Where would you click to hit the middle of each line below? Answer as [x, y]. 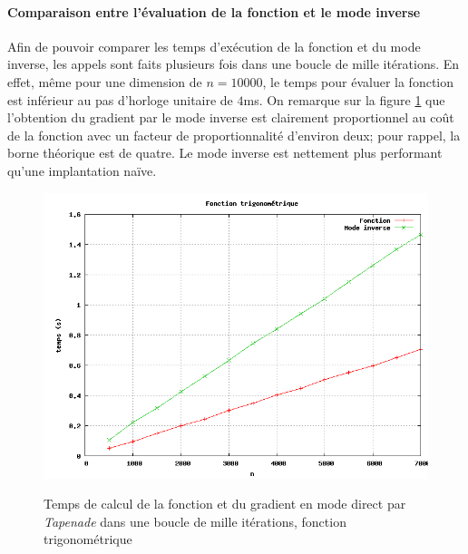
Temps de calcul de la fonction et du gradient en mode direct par [225, 504]
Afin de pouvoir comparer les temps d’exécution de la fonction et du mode [214, 46]
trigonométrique [88, 539]
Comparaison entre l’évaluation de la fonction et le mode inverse [214, 11]
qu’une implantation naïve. [82, 170]
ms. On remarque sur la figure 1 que [344, 99]
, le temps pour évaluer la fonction [358, 81]
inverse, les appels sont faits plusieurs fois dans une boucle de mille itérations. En [234, 64]
